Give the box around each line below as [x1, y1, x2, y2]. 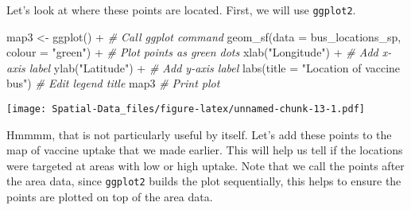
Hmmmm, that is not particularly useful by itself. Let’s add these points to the [6, 126, 392, 142]
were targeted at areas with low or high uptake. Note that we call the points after [6, 157, 405, 173]
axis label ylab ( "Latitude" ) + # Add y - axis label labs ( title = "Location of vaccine [6, 59, 401, 76]
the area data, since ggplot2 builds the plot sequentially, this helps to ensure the [6, 173, 401, 189]
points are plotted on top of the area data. [6, 189, 213, 205]
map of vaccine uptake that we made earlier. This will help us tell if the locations [6, 142, 403, 158]
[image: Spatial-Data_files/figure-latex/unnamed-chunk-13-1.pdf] [6, 103, 366, 115]
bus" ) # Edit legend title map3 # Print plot [6, 75, 220, 91]
